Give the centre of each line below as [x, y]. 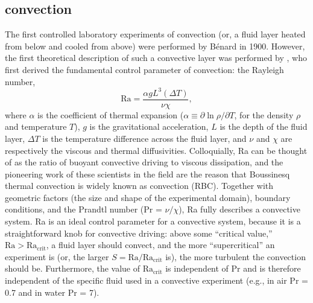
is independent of [197, 268]
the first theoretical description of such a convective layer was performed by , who [156, 58]
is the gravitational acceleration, [149, 126]
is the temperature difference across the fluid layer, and [144, 138]
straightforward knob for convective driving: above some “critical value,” [139, 233]
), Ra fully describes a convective [239, 209]
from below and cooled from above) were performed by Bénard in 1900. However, [155, 46]
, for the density [264, 114]
